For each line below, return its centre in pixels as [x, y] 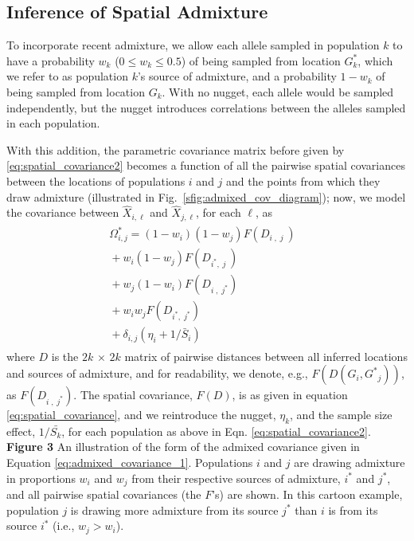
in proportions [41, 478]
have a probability [51, 60]
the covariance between [63, 212]
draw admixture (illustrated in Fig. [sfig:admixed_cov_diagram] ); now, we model [206, 196]
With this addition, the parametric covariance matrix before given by [176, 149]
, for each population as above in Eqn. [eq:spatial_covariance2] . [216, 431]
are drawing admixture [350, 463]
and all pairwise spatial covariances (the [104, 494]
